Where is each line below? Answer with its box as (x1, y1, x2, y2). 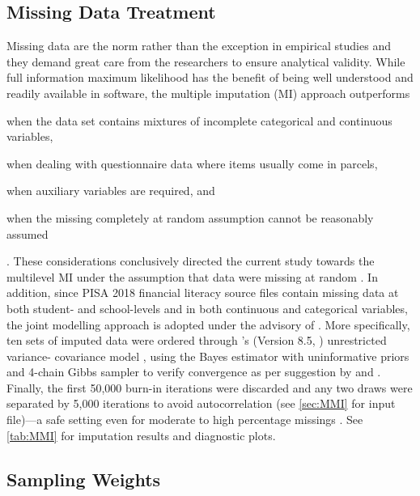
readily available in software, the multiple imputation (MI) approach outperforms (6, 84, 410, 101)
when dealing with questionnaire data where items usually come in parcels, (6, 155, 378, 172)
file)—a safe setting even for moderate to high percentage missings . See (6, 411, 363, 428)
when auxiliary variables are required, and (6, 182, 215, 199)
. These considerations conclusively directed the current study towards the (6, 252, 375, 269)
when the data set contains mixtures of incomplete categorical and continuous (6, 112, 392, 129)
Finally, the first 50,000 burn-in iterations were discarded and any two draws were (6, 379, 413, 396)
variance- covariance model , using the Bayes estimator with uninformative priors (6, 347, 409, 364)
